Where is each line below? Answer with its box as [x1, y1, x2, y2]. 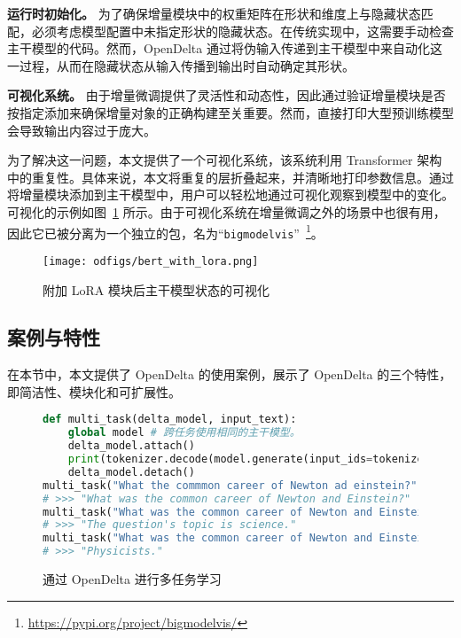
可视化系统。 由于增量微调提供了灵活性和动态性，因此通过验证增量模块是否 [7, 86, 446, 105]
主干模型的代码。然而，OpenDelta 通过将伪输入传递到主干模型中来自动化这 [7, 39, 442, 58]
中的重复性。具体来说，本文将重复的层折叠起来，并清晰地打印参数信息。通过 [7, 167, 454, 186]
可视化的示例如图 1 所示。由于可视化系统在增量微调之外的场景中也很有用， [7, 202, 446, 221]
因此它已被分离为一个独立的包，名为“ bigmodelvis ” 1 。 [7, 221, 324, 242]
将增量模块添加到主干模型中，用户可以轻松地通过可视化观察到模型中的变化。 [7, 185, 454, 204]
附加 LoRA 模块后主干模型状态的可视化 [43, 280, 270, 299]
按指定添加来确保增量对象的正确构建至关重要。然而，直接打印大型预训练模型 [7, 103, 454, 121]
